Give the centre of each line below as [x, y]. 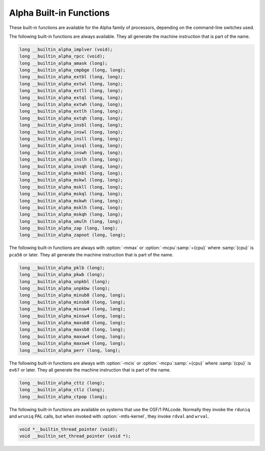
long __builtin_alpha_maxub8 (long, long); [73, 323]
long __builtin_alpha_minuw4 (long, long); [73, 309]
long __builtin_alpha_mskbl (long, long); [71, 173]
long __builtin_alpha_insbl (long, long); [71, 125]
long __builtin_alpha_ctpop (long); [64, 396]
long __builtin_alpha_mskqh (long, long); [71, 214]
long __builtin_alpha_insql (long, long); [71, 146]
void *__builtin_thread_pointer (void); [68, 429]
